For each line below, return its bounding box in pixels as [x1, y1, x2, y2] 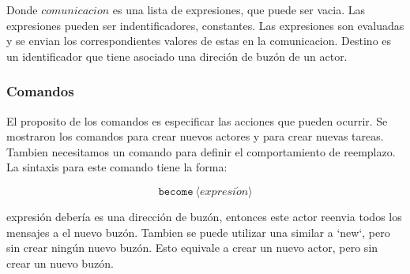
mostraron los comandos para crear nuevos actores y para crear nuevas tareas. [6, 128, 384, 145]
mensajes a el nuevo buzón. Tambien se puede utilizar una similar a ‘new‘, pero [6, 223, 390, 240]
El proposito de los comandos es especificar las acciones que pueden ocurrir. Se [6, 112, 388, 129]
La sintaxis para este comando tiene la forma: [6, 159, 228, 175]
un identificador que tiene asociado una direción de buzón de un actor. [6, 47, 348, 64]
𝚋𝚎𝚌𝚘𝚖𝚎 [158, 186, 194, 197]
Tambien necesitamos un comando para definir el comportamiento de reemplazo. [6, 143, 396, 160]
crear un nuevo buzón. [6, 254, 114, 271]
